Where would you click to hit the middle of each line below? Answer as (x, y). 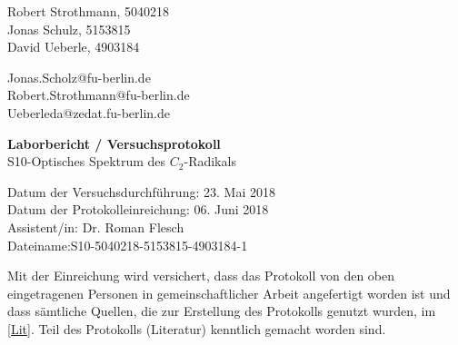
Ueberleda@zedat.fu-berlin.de (89, 112)
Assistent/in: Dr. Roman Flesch (96, 227)
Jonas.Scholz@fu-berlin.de (79, 77)
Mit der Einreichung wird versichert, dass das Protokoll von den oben (201, 276)
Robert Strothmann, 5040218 (89, 11)
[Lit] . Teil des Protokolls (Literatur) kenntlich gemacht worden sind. (197, 328)
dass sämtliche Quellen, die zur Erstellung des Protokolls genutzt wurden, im (222, 311)
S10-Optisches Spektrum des (87, 161)
